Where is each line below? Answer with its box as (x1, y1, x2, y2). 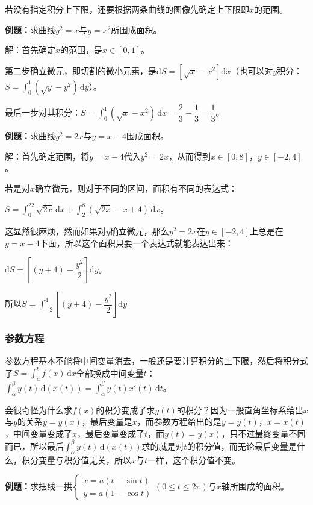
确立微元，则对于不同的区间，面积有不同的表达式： (35, 182, 238, 195)
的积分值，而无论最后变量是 (187, 439, 297, 452)
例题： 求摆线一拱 (5, 480, 72, 492)
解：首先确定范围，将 (5, 149, 89, 162)
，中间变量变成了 (5, 427, 72, 439)
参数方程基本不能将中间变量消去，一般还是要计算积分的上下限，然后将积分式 (5, 354, 308, 367)
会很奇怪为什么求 (5, 403, 72, 416)
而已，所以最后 (5, 439, 64, 452)
